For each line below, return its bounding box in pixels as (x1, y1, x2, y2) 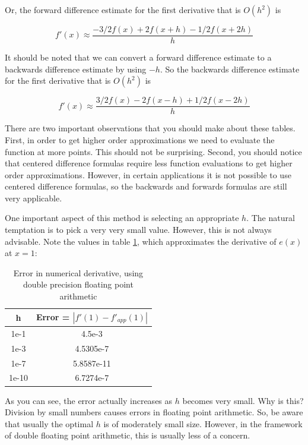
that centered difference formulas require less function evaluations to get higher (5, 157, 293, 169)
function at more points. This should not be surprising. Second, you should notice (5, 145, 302, 157)
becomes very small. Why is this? (182, 394, 304, 406)
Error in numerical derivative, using (13, 266, 144, 279)
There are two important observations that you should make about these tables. (5, 122, 296, 134)
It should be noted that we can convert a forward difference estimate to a (5, 51, 272, 64)
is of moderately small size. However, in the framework (103, 417, 303, 430)
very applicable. (5, 191, 62, 204)
